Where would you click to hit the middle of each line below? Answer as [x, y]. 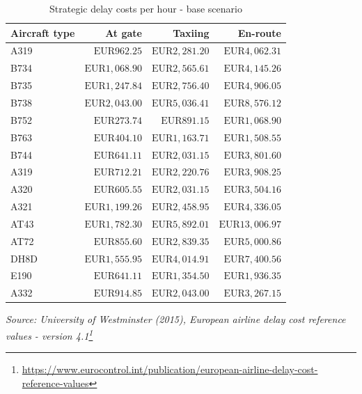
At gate [124, 32]
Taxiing [191, 32]
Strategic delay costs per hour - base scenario [146, 8]
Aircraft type [43, 32]
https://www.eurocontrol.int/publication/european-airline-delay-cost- [170, 369]
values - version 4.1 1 [49, 334]
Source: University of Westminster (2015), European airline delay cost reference [176, 319]
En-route [259, 32]
